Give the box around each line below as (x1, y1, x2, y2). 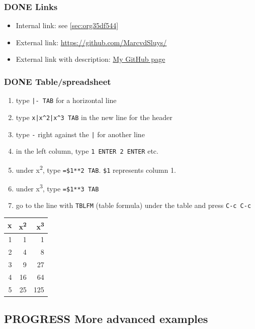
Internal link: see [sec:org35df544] (16, 20, 119, 31)
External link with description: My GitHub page (16, 54, 165, 64)
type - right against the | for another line (16, 129, 145, 139)
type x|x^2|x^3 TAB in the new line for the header (16, 112, 173, 122)
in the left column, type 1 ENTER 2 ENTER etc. (16, 146, 158, 156)
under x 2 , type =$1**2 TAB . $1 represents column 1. (16, 163, 176, 175)
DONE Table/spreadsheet (4, 75, 111, 87)
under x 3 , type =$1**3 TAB (16, 182, 99, 193)
